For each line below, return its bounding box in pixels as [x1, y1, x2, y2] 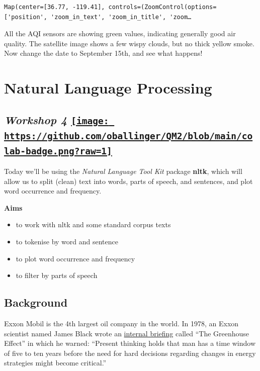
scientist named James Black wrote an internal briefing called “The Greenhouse [4, 328, 249, 338]
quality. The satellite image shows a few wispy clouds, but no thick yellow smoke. [4, 38, 254, 48]
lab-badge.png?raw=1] [4, 145, 112, 156]
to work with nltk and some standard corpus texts [16, 219, 171, 230]
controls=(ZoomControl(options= [108, 4, 217, 11]
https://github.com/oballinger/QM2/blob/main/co [4, 130, 253, 141]
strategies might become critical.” [4, 357, 107, 368]
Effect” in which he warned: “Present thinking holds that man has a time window [4, 338, 256, 348]
